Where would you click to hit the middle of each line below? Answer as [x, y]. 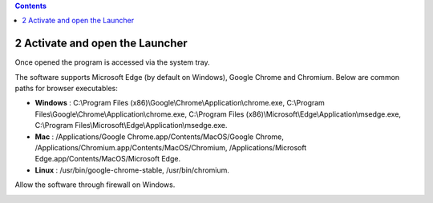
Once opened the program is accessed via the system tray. [112, 62]
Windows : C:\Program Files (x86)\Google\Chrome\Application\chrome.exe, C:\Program [180, 103]
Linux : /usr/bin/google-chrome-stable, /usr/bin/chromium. [132, 170]
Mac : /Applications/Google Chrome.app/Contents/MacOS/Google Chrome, [160, 137]
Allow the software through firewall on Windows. [95, 185]
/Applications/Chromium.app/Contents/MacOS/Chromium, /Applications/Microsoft [171, 148]
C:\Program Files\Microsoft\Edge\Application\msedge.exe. [131, 125]
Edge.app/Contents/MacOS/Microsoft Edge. [107, 159]
